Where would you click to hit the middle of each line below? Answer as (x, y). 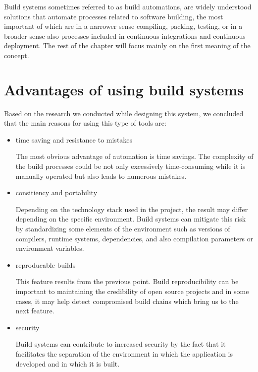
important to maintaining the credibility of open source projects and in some (132, 291)
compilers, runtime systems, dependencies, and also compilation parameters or (134, 238)
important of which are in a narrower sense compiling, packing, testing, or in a (123, 26)
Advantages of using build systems (124, 89)
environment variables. (50, 248)
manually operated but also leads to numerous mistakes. (101, 176)
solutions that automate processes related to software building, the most (114, 16)
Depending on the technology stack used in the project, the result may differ (132, 209)
